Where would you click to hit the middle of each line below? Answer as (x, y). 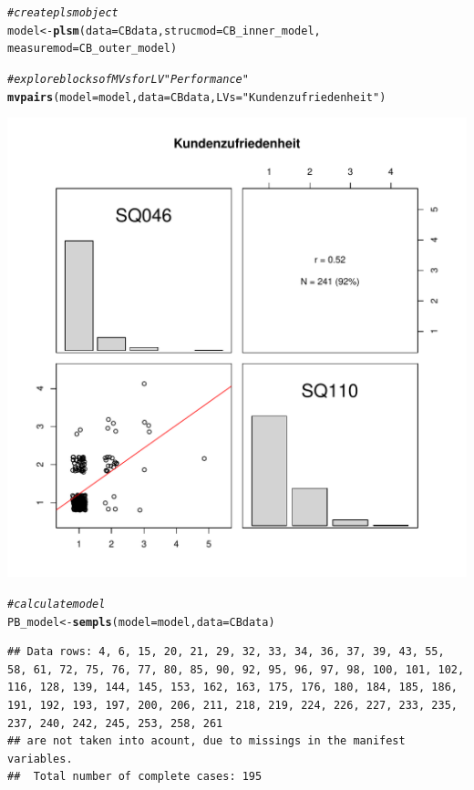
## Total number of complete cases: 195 (135, 777)
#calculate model (57, 604)
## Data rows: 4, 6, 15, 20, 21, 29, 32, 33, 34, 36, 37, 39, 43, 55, (226, 652)
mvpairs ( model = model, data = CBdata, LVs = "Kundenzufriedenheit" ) (197, 97)
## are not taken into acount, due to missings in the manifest (206, 741)
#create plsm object (63, 13)
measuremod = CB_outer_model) (93, 49)
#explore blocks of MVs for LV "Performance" (128, 79)
